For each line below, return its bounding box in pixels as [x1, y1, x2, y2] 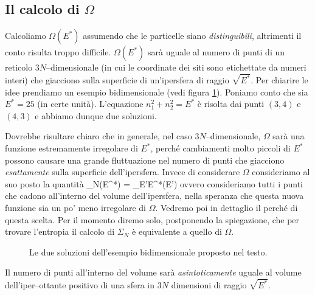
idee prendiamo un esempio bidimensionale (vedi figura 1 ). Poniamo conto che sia [5, 85, 308, 98]
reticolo [5, 61, 33, 74]
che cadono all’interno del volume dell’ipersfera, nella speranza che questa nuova [5, 189, 304, 202]
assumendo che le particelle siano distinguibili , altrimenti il [83, 29, 302, 42]
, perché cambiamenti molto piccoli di [150, 142, 291, 154]
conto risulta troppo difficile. [5, 46, 111, 58]
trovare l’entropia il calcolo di [5, 225, 115, 238]
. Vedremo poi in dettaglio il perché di [155, 201, 298, 214]
